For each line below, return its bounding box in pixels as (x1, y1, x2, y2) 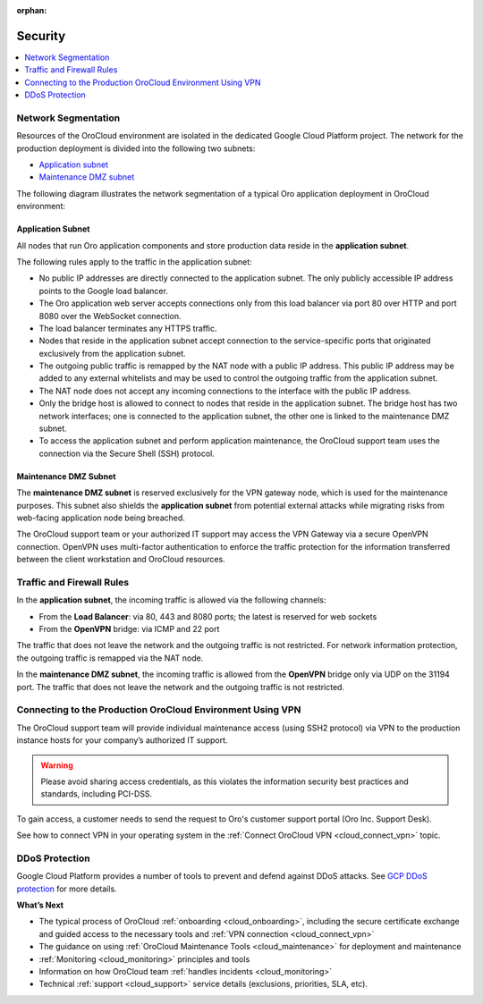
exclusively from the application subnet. (38, 348, 187, 359)
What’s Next (16, 899, 64, 911)
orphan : (16, 5, 47, 15)
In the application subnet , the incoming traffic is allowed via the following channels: (16, 595, 326, 605)
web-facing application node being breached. (16, 512, 185, 523)
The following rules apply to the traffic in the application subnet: (16, 256, 252, 267)
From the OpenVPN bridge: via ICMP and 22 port (38, 624, 220, 635)
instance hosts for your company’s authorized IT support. (16, 735, 228, 746)
